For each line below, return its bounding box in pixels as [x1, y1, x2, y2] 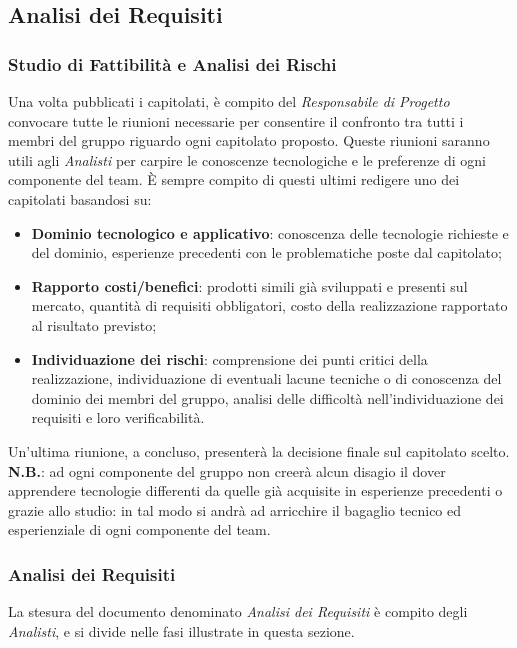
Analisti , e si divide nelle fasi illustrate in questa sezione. [8, 620, 355, 641]
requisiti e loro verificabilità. [31, 407, 205, 428]
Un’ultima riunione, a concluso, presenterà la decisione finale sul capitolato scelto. [8, 440, 510, 461]
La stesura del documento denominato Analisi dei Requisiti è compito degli [8, 601, 468, 622]
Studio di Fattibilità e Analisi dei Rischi [8, 51, 337, 76]
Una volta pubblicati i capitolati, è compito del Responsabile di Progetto [8, 91, 450, 111]
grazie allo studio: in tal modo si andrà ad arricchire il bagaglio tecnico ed [8, 499, 462, 520]
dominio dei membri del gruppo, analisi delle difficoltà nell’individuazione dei [31, 387, 504, 408]
